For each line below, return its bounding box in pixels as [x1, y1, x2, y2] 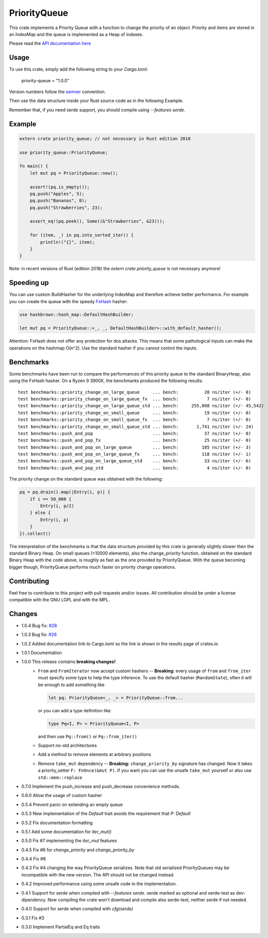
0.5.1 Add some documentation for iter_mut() [21, 829, 112, 834]
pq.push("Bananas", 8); [30, 198, 87, 204]
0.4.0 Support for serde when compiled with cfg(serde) [21, 906, 133, 912]
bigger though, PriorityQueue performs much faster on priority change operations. [9, 564, 177, 570]
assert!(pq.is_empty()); [30, 184, 90, 190]
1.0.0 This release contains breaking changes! [21, 659, 116, 665]
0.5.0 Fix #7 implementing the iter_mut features [21, 838, 118, 844]
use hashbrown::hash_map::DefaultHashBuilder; [19, 312, 134, 317]
